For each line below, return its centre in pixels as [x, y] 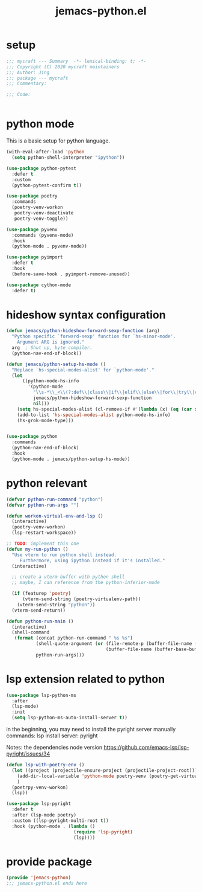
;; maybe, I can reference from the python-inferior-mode [86, 583]
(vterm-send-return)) [39, 610]
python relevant [47, 483]
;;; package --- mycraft [37, 78]
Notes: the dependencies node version [54, 748]
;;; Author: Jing [28, 72]
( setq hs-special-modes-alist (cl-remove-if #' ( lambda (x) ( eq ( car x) [109, 409]
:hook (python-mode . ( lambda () [54, 826]
